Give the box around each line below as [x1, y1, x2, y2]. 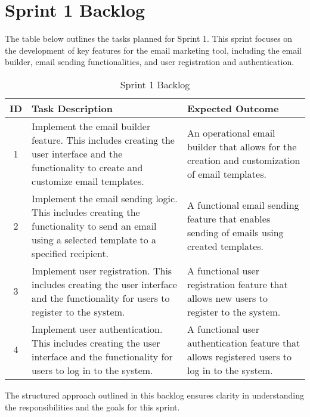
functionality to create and [32, 160, 143, 174]
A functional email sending [187, 198, 299, 212]
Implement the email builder [32, 119, 151, 133]
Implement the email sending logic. [32, 191, 178, 205]
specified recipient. [32, 246, 109, 260]
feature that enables [187, 212, 271, 226]
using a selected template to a [32, 232, 157, 246]
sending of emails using [187, 226, 284, 240]
